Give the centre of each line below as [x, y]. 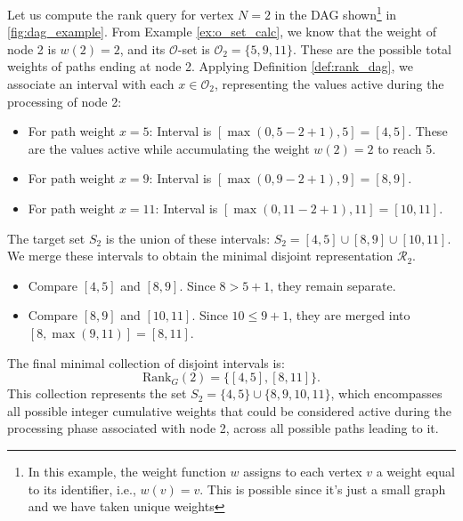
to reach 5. [407, 148]
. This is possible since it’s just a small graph [323, 489]
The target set [46, 238]
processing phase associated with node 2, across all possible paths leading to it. [223, 428]
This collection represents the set [97, 393]
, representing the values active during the [329, 84]
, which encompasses [386, 393]
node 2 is [32, 48]
